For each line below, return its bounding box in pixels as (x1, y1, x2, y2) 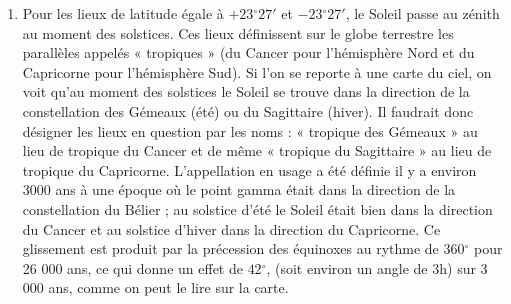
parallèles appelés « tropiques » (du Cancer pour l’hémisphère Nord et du (22, 42, 475, 63)
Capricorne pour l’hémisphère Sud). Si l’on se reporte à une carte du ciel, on (22, 61, 492, 82)
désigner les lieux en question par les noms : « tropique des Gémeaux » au (22, 120, 478, 141)
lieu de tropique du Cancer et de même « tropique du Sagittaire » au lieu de (22, 140, 492, 161)
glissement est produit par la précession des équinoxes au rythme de (22, 238, 439, 259)
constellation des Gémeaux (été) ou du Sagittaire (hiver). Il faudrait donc (22, 100, 474, 121)
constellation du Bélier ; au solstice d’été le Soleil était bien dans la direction (22, 198, 493, 219)
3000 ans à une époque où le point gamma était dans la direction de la (22, 179, 456, 200)
